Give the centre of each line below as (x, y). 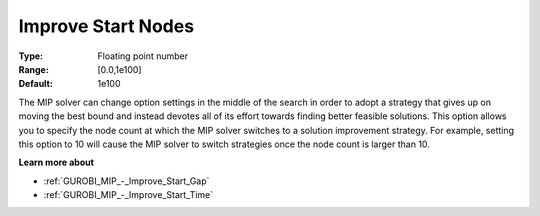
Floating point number (143, 56)
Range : (33, 69)
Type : (31, 56)
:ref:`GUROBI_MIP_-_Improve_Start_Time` (128, 195)
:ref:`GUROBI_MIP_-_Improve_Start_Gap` (126, 181)
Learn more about (56, 162)
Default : (36, 84)
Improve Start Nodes (106, 26)
